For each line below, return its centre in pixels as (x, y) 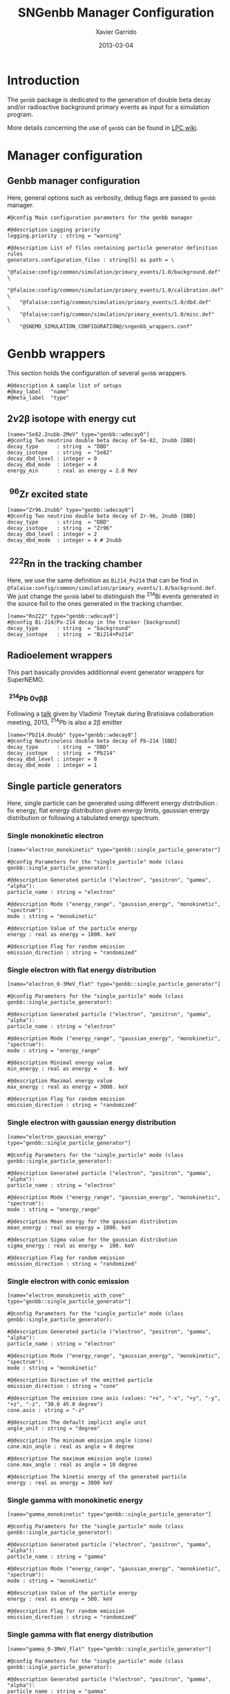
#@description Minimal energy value (60, 1063)
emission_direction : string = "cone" (63, 1386)
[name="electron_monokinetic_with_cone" (66, 1295)
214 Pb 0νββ (28, 698)
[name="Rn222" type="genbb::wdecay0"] (63, 616)
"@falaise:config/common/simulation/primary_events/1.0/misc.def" (117, 314)
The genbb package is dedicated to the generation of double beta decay (109, 99)
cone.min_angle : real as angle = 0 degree (71, 1446)
